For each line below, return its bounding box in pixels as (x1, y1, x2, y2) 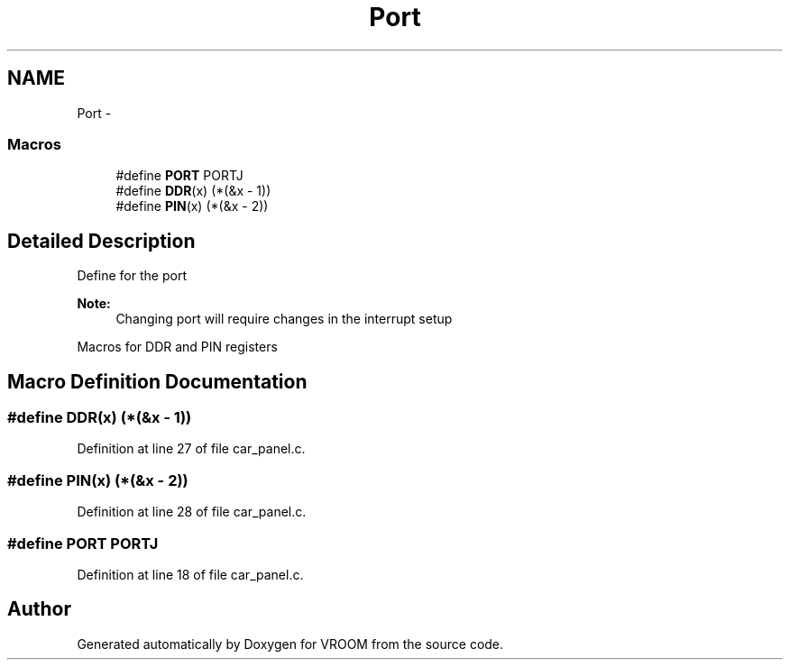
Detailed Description (7, 229, 196, 252)
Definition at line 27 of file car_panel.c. (77, 441, 306, 457)
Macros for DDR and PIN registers (77, 339, 278, 355)
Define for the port (77, 268, 187, 284)
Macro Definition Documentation (7, 370, 308, 393)
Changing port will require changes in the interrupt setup (115, 311, 453, 327)
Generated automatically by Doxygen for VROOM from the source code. (77, 635, 504, 652)
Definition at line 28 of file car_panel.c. (77, 504, 307, 520)
